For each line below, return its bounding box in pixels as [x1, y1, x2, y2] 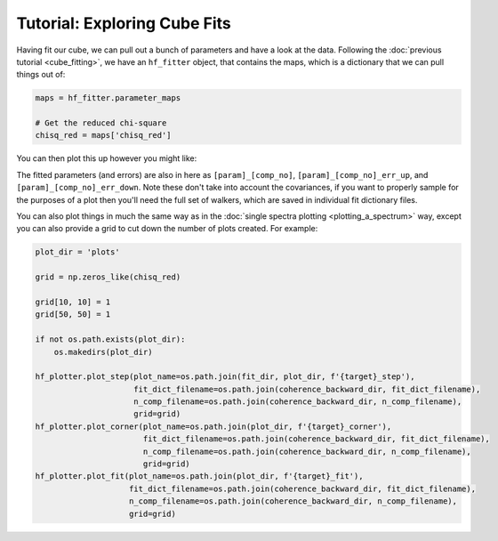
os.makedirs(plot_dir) [53, 347, 153, 357]
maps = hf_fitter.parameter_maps [35, 93, 181, 103]
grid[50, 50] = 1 [35, 310, 111, 319]
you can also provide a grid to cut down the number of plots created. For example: [16, 223, 318, 234]
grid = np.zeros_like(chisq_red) [35, 272, 181, 282]
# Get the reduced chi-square [35, 118, 167, 128]
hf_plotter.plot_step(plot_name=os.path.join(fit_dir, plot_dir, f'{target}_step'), [35, 372, 415, 382]
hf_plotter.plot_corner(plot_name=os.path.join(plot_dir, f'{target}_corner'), [35, 421, 392, 432]
